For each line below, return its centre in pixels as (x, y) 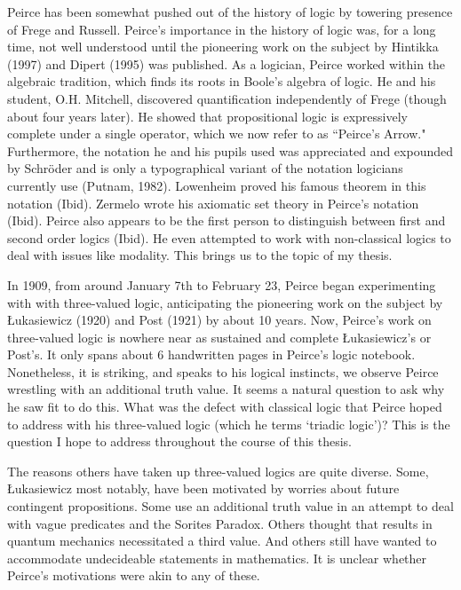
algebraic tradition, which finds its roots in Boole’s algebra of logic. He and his (222, 81)
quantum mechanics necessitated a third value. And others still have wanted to (222, 541)
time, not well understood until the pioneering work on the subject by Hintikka (223, 47)
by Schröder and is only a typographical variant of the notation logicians (205, 168)
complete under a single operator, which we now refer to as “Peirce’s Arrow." (217, 134)
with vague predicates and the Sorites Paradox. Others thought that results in (220, 523)
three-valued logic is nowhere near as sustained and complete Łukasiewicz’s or (219, 337)
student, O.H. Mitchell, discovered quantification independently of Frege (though (227, 98)
